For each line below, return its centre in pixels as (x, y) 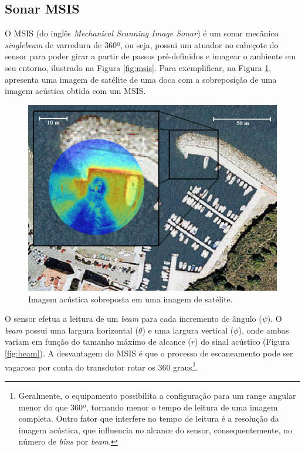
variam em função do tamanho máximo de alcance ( (98, 341)
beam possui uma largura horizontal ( (72, 330)
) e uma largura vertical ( (188, 330)
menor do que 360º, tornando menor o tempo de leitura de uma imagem (148, 407)
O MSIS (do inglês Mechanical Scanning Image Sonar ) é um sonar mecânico (142, 33)
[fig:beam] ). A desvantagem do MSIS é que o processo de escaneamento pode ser (149, 353)
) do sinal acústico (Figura (242, 341)
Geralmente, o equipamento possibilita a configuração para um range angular (157, 395)
